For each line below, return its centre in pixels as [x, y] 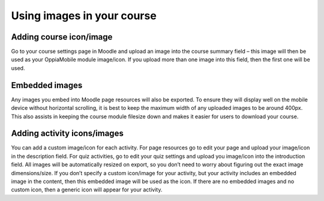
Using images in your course [84, 16]
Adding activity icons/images [67, 133]
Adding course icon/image [62, 37]
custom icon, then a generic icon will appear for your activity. [87, 190]
